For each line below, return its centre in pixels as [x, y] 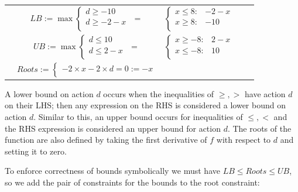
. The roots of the [259, 128]
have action [265, 93]
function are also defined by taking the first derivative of [106, 140]
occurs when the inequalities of [159, 93]
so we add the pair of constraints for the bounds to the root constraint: [132, 182]
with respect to [244, 140]
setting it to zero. [36, 151]
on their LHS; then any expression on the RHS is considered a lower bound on [145, 105]
